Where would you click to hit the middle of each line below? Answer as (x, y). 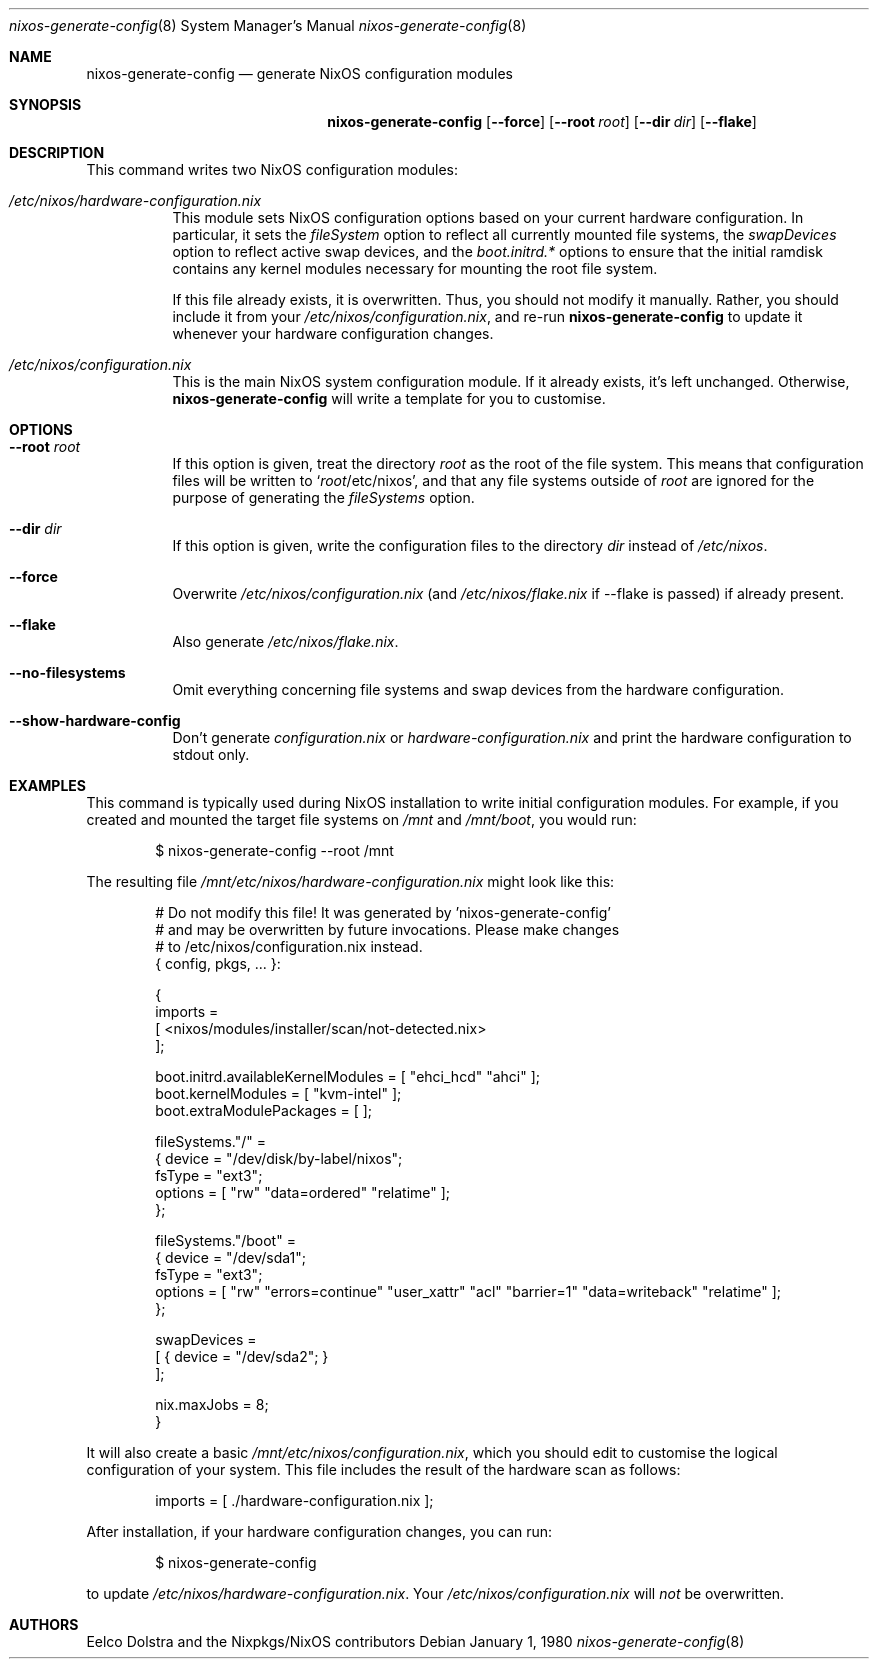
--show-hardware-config (95, 720)
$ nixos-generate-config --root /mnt (274, 850)
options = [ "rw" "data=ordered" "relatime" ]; (303, 1192)
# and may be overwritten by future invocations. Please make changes (387, 929)
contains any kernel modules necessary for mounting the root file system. (415, 268)
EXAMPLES (47, 785)
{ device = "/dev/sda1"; (230, 1257)
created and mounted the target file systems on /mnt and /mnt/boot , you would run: (361, 819)
